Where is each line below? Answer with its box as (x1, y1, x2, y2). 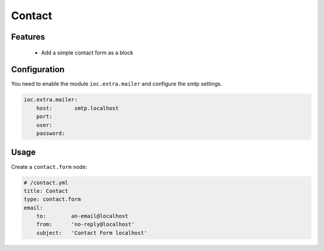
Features (11, 32, 45, 42)
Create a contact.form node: (11, 163, 88, 170)
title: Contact (23, 188, 68, 194)
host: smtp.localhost (36, 105, 119, 111)
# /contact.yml (23, 179, 68, 186)
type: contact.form (23, 196, 81, 203)
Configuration (11, 65, 65, 75)
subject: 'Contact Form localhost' (36, 229, 148, 236)
